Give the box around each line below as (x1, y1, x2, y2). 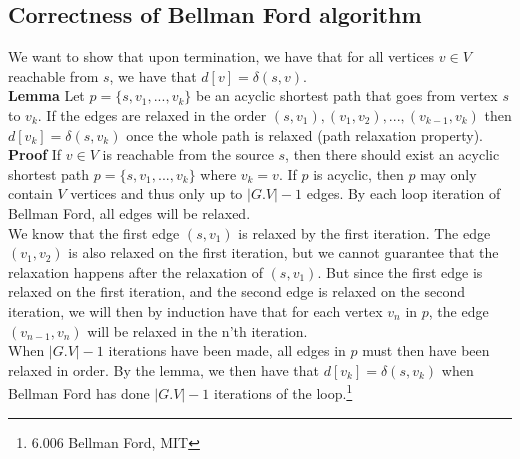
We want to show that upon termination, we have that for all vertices (8, 46, 435, 67)
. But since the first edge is (317, 261, 483, 282)
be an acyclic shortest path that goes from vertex (196, 85, 498, 106)
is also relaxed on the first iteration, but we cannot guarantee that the (68, 242, 499, 263)
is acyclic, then (313, 163, 404, 184)
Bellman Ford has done (8, 382, 150, 403)
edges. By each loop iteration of (306, 183, 501, 204)
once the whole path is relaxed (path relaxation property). (126, 124, 484, 145)
